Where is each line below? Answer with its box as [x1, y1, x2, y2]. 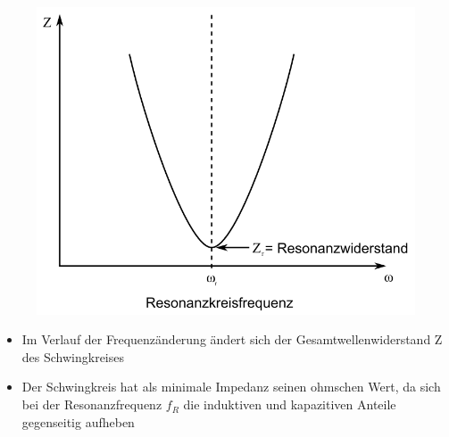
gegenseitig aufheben [21, 412, 135, 431]
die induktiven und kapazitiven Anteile [183, 395, 396, 414]
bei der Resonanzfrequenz [21, 395, 162, 414]
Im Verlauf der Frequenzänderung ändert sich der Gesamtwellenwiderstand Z [21, 330, 443, 349]
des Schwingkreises [21, 347, 124, 366]
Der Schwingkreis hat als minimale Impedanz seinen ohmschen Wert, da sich [21, 377, 441, 396]
